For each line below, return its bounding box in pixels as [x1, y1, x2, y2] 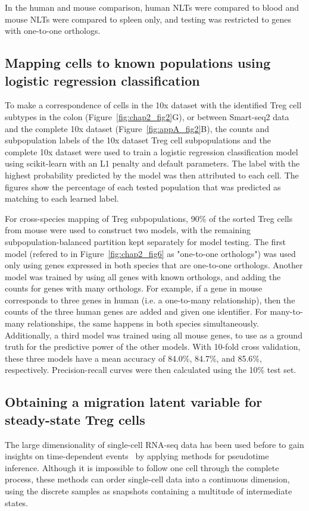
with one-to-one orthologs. [5, 24, 101, 37]
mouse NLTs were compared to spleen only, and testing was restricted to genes [5, 12, 292, 25]
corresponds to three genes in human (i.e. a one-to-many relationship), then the [5, 293, 295, 306]
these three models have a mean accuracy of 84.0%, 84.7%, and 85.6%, [5, 352, 262, 364]
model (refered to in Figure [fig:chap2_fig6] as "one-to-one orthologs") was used [5, 247, 296, 259]
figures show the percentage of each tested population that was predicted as [5, 180, 281, 193]
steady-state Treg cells [5, 410, 145, 428]
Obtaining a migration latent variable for [5, 393, 263, 411]
